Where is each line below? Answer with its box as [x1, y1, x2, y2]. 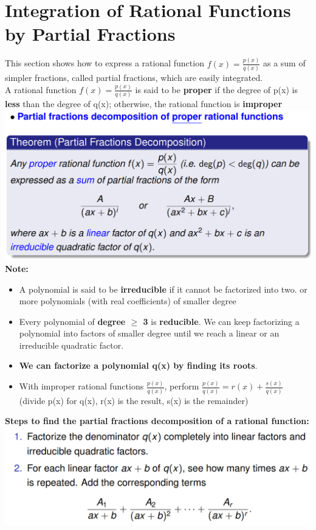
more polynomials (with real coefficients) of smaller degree [19, 295, 236, 307]
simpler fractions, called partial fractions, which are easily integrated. [5, 71, 263, 83]
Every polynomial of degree [19, 315, 126, 327]
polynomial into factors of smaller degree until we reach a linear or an [19, 327, 280, 340]
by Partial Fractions [5, 21, 176, 46]
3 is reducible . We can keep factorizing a [143, 315, 300, 327]
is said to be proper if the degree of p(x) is [135, 83, 298, 96]
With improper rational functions [19, 380, 144, 392]
